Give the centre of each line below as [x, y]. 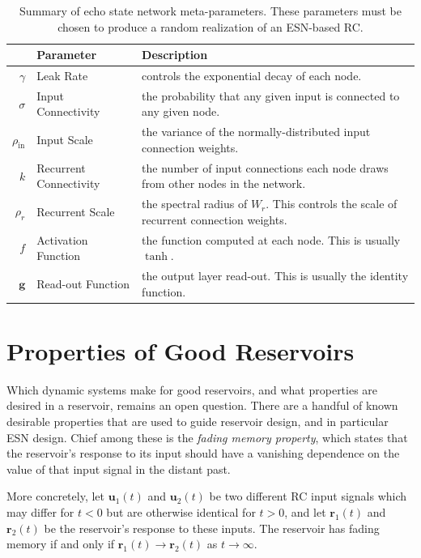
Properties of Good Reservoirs [181, 350]
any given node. [181, 111]
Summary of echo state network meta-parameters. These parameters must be [210, 11]
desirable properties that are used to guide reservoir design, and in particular [198, 422]
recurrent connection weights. [215, 219]
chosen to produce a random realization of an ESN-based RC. [210, 26]
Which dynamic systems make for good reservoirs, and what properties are [192, 389]
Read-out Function [83, 283]
